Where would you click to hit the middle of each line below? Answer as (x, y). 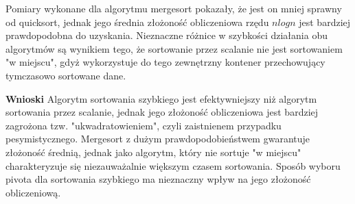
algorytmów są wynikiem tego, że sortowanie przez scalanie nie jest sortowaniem (174, 48)
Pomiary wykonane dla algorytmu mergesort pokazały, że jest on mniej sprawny (174, 8)
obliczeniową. (33, 192)
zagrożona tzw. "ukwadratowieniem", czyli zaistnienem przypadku (144, 125)
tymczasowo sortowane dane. (66, 75)
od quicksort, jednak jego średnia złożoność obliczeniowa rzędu (137, 22)
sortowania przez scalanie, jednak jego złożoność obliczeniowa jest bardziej (162, 112)
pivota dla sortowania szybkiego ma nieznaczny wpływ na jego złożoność (158, 179)
